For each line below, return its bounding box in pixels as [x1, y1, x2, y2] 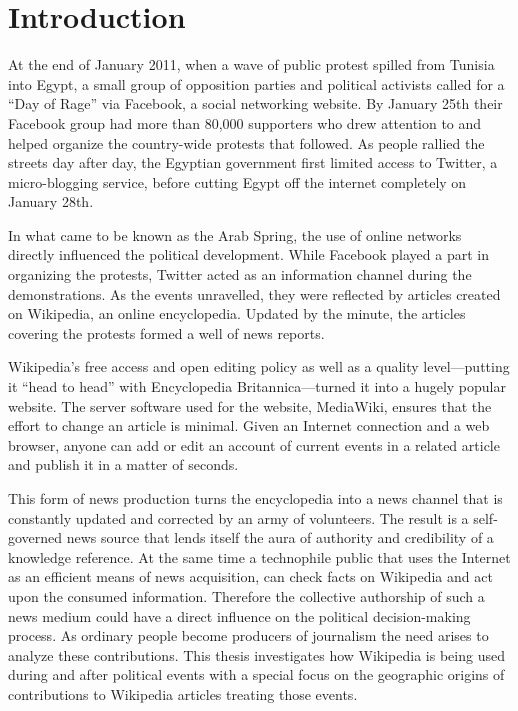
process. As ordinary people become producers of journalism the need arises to [8, 625, 489, 646]
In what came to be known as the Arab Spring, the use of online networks [8, 224, 462, 245]
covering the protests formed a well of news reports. [8, 322, 325, 343]
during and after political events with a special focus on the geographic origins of [8, 664, 505, 685]
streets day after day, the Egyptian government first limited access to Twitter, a [8, 152, 498, 173]
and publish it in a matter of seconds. [8, 454, 239, 475]
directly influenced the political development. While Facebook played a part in [8, 244, 489, 265]
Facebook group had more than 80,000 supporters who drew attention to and [8, 112, 482, 133]
